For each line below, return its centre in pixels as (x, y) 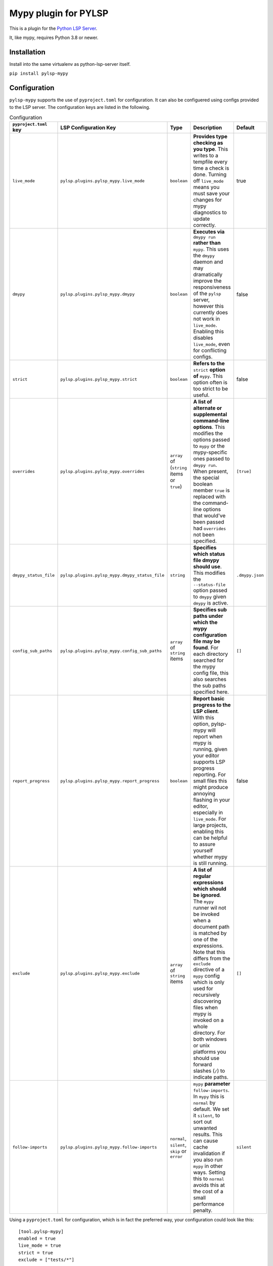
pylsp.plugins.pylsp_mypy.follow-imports (109, 1147)
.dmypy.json (250, 576)
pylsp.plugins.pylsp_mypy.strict (99, 379)
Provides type (210, 137)
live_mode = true (40, 1245)
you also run (208, 1160)
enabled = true (37, 1239)
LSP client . (206, 711)
